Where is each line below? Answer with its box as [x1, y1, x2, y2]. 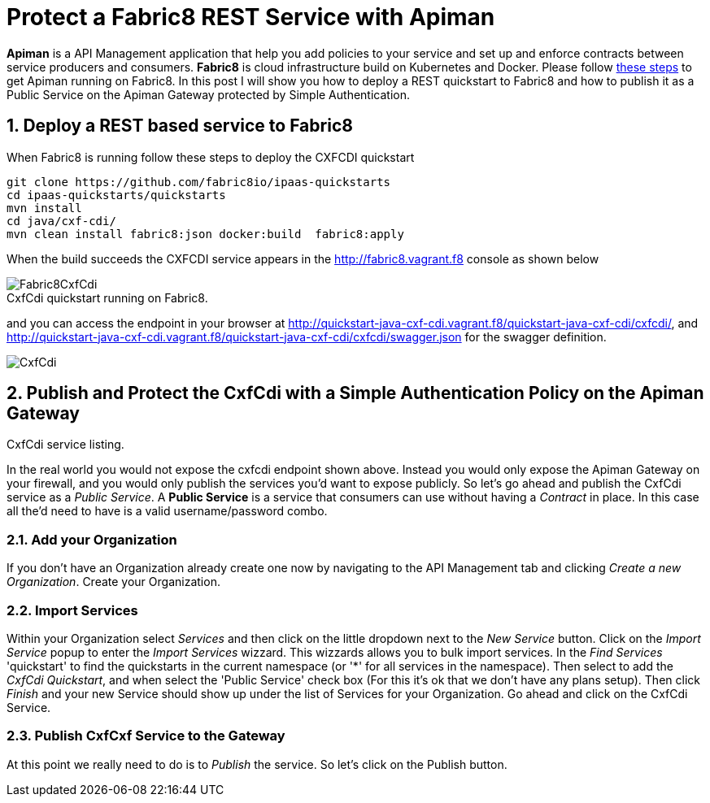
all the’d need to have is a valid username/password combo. [7, 504, 328, 519]
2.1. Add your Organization [7, 531, 177, 548]
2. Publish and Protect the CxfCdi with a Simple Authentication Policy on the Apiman [7, 383, 704, 404]
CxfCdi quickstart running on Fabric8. [7, 290, 208, 305]
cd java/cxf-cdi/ [7, 214, 116, 228]
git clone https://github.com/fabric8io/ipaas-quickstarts [7, 175, 391, 189]
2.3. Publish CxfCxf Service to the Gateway [7, 727, 285, 744]
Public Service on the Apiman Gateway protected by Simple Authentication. [7, 87, 410, 102]
